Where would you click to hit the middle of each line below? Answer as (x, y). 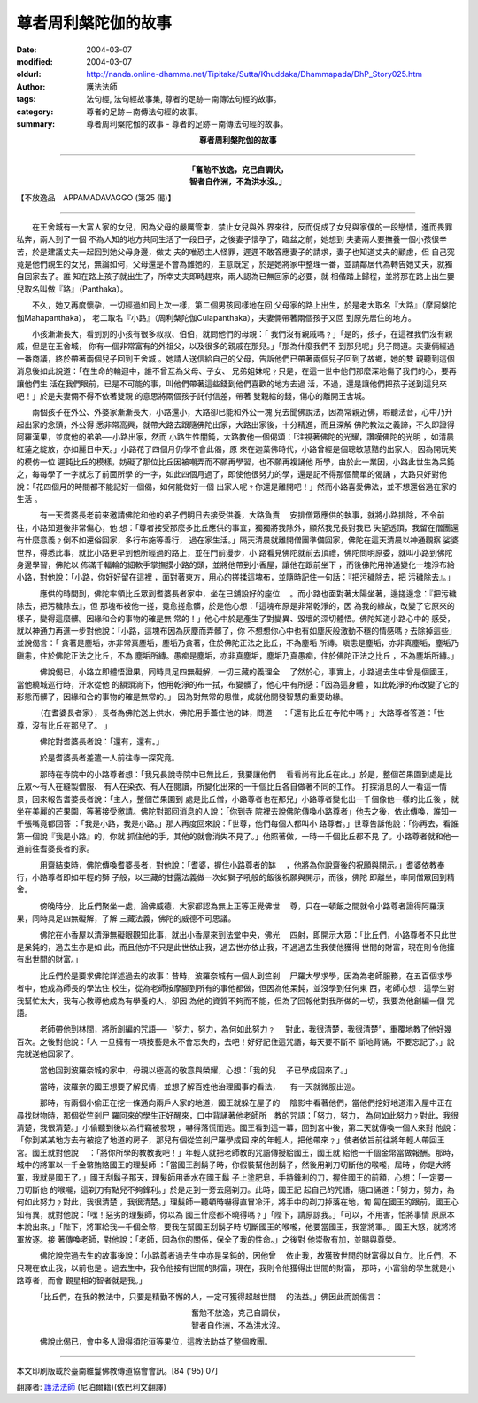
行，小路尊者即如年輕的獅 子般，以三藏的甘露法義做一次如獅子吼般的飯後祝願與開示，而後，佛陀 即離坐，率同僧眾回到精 (235, 877)
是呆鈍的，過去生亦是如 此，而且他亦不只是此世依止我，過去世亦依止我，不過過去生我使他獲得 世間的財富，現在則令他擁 (235, 947)
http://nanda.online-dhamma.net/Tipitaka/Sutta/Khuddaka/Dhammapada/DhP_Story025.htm (254, 74)
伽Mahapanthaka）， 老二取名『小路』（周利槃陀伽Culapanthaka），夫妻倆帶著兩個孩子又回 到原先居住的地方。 (216, 317)
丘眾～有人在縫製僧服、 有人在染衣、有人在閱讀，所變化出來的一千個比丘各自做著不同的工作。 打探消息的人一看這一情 (231, 787)
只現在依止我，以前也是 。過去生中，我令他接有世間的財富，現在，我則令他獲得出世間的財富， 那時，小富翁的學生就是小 (235, 1268)
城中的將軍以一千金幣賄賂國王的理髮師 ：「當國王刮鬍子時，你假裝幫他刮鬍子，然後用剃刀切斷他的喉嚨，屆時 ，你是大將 (234, 1165)
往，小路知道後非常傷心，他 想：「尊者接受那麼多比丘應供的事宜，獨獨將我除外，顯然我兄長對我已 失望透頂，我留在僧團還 (238, 527)
